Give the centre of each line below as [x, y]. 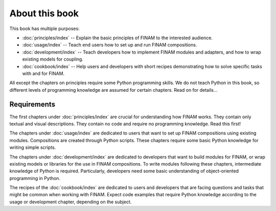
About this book [44, 13]
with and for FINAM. [43, 73]
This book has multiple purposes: [44, 29]
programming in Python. [35, 178]
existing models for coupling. [53, 59]
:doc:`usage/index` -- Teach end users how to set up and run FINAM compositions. [110, 45]
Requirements [32, 104]
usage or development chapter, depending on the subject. [71, 202]
